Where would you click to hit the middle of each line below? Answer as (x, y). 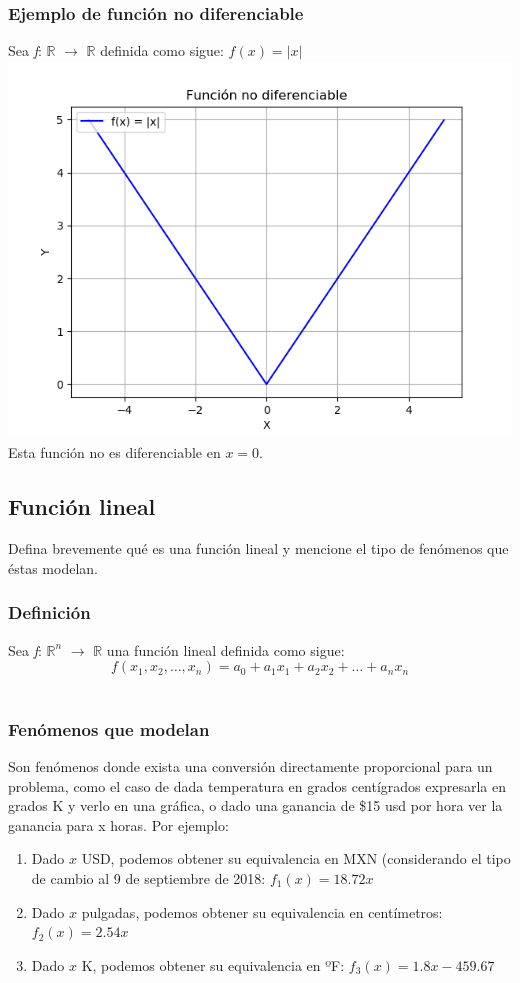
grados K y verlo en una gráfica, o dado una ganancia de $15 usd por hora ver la (255, 805)
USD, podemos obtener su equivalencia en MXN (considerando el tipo (296, 858)
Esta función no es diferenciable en (114, 452)
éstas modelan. (53, 567)
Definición (49, 612)
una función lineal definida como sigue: (225, 649)
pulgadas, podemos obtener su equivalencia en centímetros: (262, 911)
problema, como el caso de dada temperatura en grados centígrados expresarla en (257, 785)
